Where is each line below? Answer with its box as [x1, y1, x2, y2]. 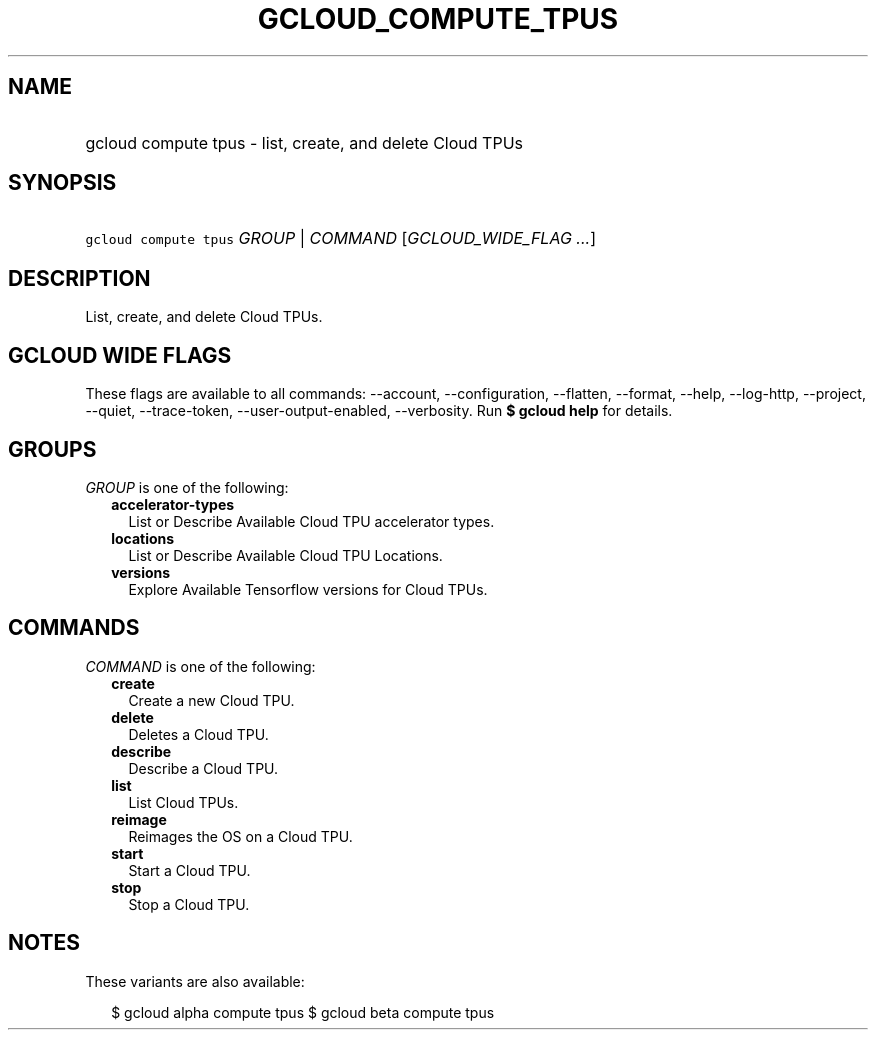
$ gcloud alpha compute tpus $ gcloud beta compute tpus [111, 1003, 495, 1021]
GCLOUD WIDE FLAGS [8, 342, 232, 368]
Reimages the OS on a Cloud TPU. [128, 827, 353, 845]
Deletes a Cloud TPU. [128, 725, 269, 743]
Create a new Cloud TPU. [128, 691, 295, 709]
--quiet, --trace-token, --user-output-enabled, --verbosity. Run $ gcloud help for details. [85, 402, 673, 420]
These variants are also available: [85, 972, 305, 990]
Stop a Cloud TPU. [128, 895, 250, 913]
